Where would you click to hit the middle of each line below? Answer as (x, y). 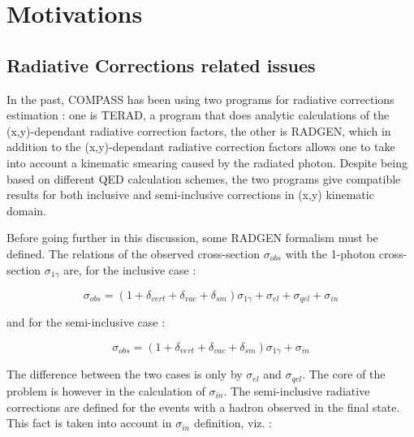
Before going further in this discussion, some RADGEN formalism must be (192, 238)
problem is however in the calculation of (106, 390)
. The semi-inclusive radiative (297, 390)
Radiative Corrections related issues (161, 65)
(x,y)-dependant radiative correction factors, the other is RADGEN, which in (199, 130)
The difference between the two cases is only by (125, 374)
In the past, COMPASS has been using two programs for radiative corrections (201, 99)
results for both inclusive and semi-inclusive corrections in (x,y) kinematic (190, 195)
